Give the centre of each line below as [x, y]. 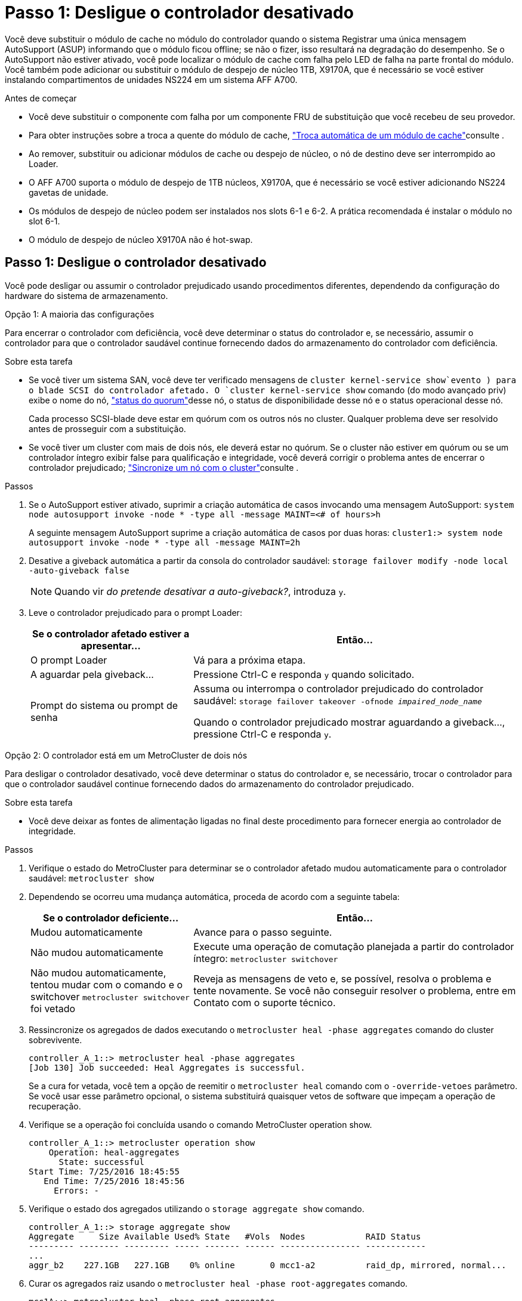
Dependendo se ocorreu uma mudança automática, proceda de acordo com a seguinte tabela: [214, 896]
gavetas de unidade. [69, 192]
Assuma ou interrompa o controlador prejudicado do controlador [339, 688]
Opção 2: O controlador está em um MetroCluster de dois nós [126, 755]
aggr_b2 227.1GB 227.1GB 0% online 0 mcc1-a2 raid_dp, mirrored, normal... [268, 1265]
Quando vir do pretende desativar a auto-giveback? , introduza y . [200, 591]
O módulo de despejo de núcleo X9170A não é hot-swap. [141, 239]
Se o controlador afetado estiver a [111, 633]
